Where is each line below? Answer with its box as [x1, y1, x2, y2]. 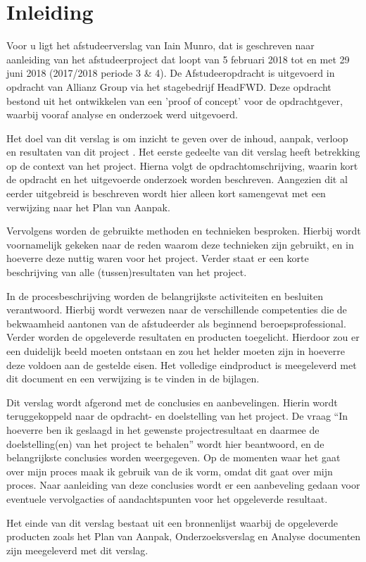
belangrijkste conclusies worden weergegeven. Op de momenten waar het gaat [6, 450, 341, 465]
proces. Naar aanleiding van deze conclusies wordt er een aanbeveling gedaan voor [6, 477, 360, 492]
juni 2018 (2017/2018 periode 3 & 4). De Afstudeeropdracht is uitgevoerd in [6, 65, 335, 80]
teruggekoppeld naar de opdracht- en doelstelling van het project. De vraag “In [6, 408, 348, 423]
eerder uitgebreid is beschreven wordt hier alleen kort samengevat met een [6, 186, 326, 201]
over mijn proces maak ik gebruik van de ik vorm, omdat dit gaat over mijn [6, 463, 333, 478]
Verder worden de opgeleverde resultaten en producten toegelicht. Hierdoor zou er [6, 330, 360, 344]
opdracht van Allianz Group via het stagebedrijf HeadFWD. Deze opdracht [6, 79, 332, 94]
